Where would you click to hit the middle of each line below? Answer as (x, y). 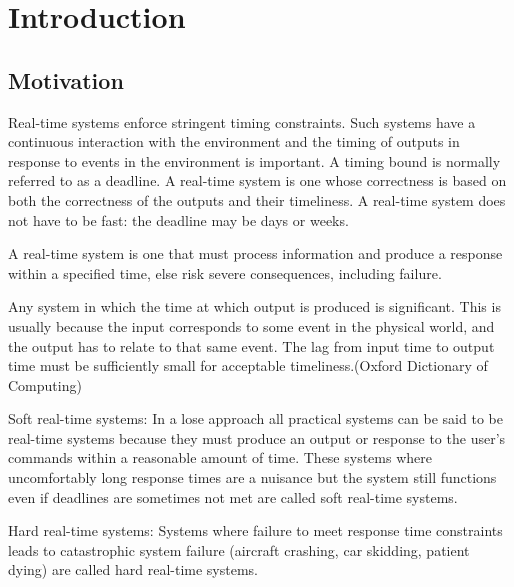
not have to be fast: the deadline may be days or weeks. (178, 219)
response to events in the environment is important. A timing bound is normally (254, 160)
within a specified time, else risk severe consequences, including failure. (225, 272)
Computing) (45, 384)
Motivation (66, 79)
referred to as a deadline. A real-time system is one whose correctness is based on (257, 180)
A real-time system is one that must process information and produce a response (255, 253)
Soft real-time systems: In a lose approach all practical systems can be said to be (255, 418)
